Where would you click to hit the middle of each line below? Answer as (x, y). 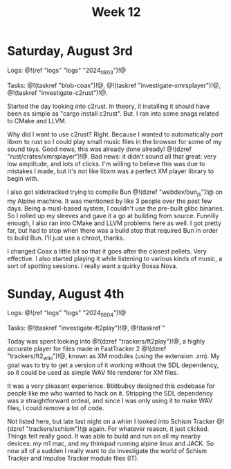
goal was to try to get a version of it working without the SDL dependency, (113, 365)
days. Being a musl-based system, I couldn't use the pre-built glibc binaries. (116, 208)
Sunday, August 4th (66, 293)
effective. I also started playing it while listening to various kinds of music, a (115, 258)
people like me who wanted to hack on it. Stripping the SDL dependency (110, 393)
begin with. (23, 178)
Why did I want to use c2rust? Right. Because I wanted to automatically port (115, 134)
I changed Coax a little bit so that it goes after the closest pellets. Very (107, 251)
